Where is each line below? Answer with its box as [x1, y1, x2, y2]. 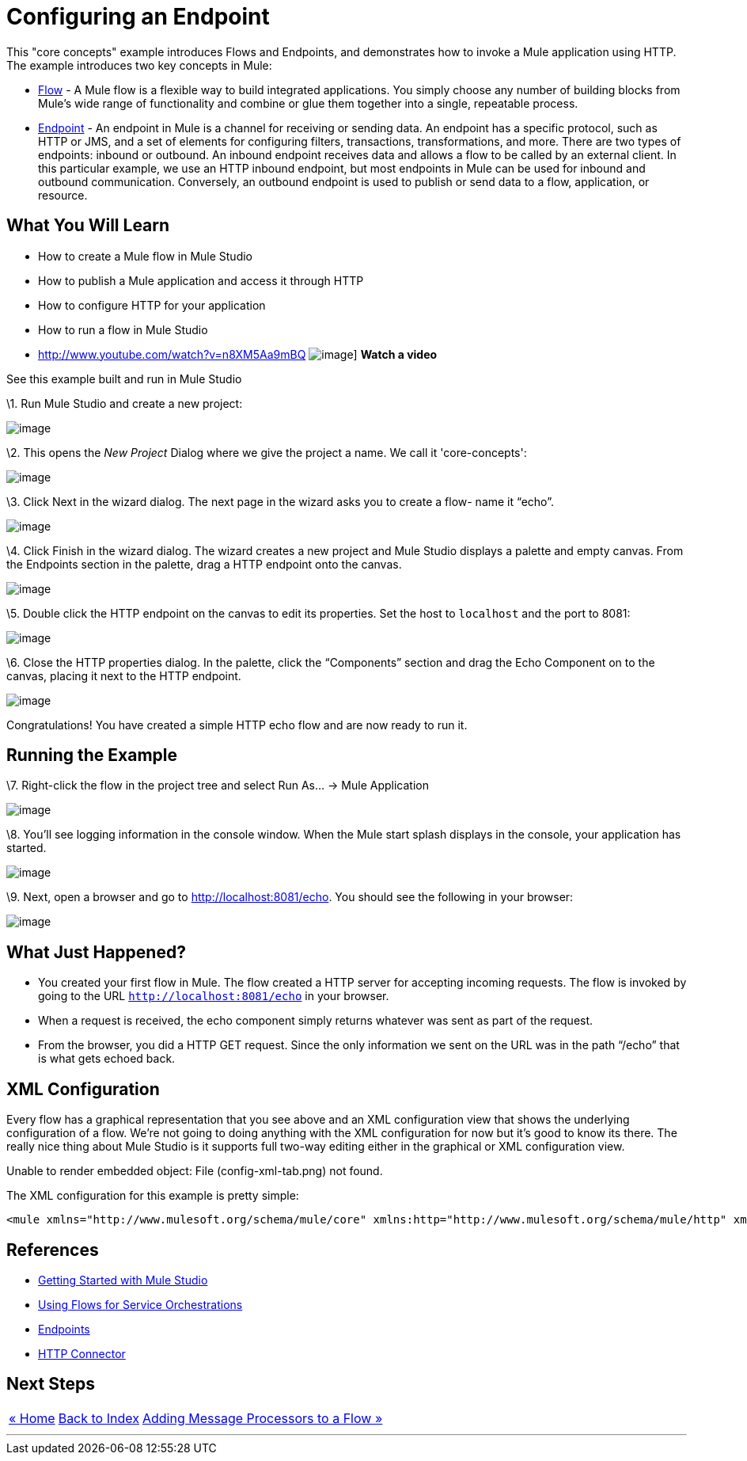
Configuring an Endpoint [6, 3, 270, 30]
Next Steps [6, 1374, 95, 1394]
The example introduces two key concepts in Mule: [6, 58, 272, 72]
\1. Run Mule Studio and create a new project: [6, 396, 243, 410]
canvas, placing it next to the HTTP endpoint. [6, 668, 241, 683]
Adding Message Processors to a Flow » [142, 1410, 383, 1426]
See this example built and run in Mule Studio [6, 371, 242, 386]
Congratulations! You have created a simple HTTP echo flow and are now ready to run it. [6, 717, 468, 732]
